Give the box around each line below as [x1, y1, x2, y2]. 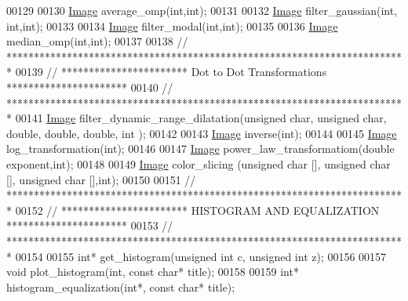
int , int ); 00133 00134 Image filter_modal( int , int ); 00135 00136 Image [6, 17, 338, 34]
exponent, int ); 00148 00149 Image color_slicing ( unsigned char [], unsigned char [6, 155, 391, 172]
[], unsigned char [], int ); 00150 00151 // [6, 171, 196, 187]
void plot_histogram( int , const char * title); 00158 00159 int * [6, 263, 299, 280]
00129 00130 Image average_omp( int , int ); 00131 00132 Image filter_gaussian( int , [6, 2, 398, 18]
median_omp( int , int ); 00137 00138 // [6, 33, 188, 49]
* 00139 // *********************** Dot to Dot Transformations [6, 63, 327, 80]
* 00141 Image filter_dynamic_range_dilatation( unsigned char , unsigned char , [6, 110, 387, 126]
